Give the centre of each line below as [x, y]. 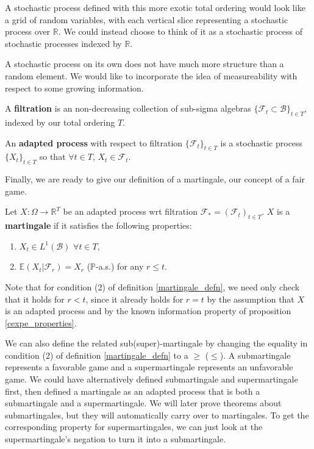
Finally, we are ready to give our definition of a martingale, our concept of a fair [155, 179]
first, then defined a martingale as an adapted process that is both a [133, 391]
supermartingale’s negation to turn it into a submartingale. [116, 439]
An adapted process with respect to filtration [94, 142]
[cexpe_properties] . [41, 322]
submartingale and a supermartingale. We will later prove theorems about [143, 403]
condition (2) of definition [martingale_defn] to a [97, 355]
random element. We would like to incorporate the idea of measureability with [151, 75]
